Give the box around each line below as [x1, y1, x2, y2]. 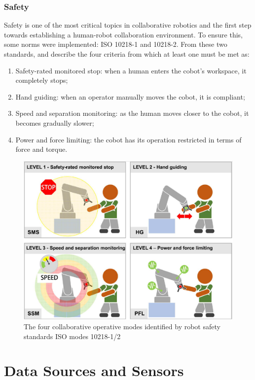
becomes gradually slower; [15, 117, 94, 128]
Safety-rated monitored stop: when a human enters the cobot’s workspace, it [15, 65, 247, 75]
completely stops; [15, 75, 68, 85]
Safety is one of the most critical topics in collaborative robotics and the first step [4, 20, 252, 30]
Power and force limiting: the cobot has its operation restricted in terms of [15, 134, 242, 144]
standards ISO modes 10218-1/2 [24, 331, 121, 342]
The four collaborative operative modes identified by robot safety [24, 321, 220, 332]
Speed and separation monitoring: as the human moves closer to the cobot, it [15, 108, 249, 118]
